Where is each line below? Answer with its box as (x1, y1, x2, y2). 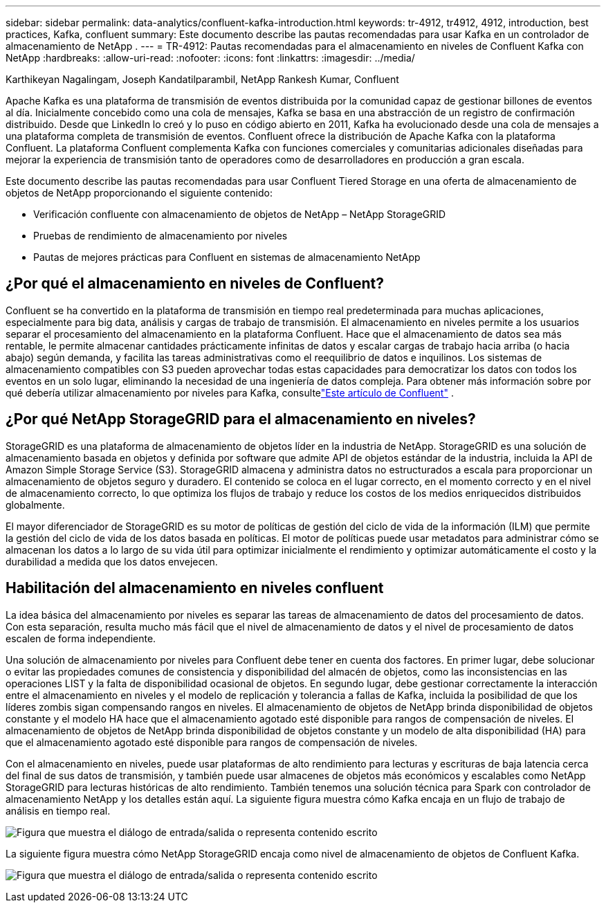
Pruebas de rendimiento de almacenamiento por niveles (33, 230, 288, 242)
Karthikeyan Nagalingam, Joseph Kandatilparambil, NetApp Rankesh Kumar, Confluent (6, 73, 399, 85)
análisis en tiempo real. (6, 804, 111, 817)
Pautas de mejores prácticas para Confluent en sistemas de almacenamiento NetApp (33, 251, 421, 263)
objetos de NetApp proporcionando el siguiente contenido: (6, 187, 273, 199)
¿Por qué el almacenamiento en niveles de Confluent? (6, 275, 385, 293)
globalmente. (6, 498, 65, 511)
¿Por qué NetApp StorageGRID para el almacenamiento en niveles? (6, 410, 476, 428)
